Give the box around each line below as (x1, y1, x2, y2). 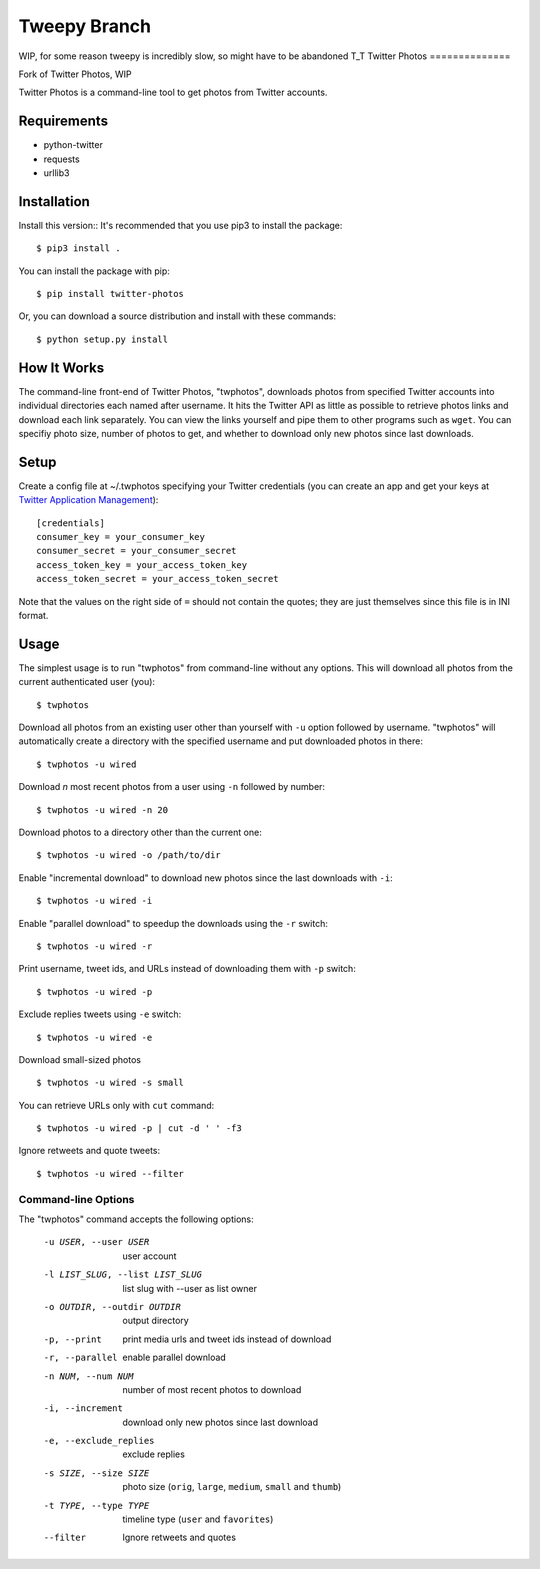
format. (18, 609, 49, 621)
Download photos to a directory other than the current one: (18, 826, 262, 839)
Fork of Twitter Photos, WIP (18, 68, 132, 80)
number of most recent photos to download (122, 1383, 302, 1395)
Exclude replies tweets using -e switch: (18, 1008, 182, 1020)
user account (122, 1250, 177, 1262)
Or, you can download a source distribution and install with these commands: (18, 310, 337, 322)
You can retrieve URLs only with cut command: (18, 1099, 215, 1111)
